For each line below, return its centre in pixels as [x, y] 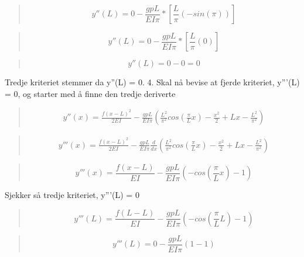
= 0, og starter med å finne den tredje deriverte [90, 93]
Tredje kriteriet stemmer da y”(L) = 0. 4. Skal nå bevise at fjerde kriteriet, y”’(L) [152, 82]
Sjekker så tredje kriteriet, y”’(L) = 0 [72, 195]
